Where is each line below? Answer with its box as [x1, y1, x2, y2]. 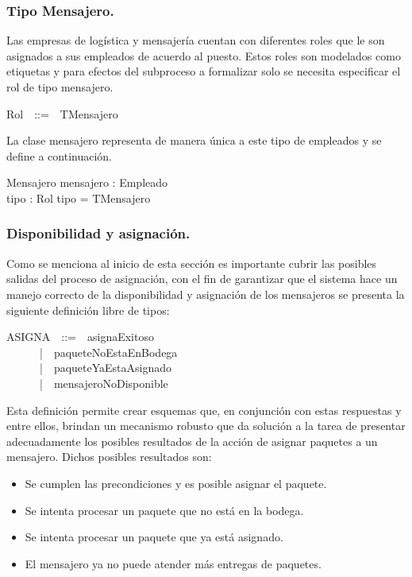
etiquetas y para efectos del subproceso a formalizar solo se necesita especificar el [6, 63, 401, 79]
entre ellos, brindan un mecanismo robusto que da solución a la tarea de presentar [6, 417, 406, 434]
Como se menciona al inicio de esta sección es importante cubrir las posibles [6, 254, 377, 271]
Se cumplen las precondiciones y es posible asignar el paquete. [25, 474, 327, 491]
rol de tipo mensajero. [6, 79, 114, 95]
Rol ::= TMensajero [6, 105, 118, 122]
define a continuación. [6, 147, 113, 164]
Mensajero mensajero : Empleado [6, 174, 168, 191]
